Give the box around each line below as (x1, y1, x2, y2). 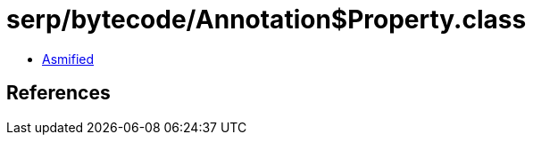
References (6, 82, 111, 105)
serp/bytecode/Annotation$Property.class (6, 4, 527, 35)
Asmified (42, 51, 95, 67)
